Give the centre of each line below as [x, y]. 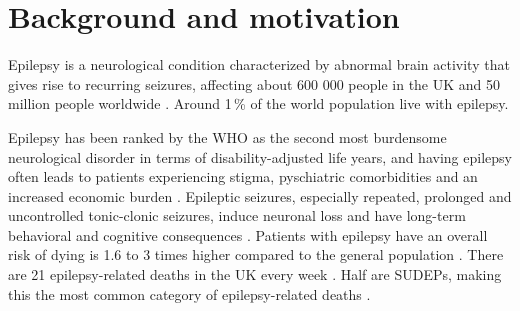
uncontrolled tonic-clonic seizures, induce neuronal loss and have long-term [237, 215]
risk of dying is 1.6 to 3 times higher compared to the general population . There [256, 254]
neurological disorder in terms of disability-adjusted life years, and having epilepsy [260, 156]
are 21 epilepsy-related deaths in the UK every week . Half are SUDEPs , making [255, 274]
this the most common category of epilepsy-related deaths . [189, 293]
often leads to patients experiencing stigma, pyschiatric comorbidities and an [243, 176]
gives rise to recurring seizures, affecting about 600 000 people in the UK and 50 [254, 83]
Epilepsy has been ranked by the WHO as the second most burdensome [227, 136]
